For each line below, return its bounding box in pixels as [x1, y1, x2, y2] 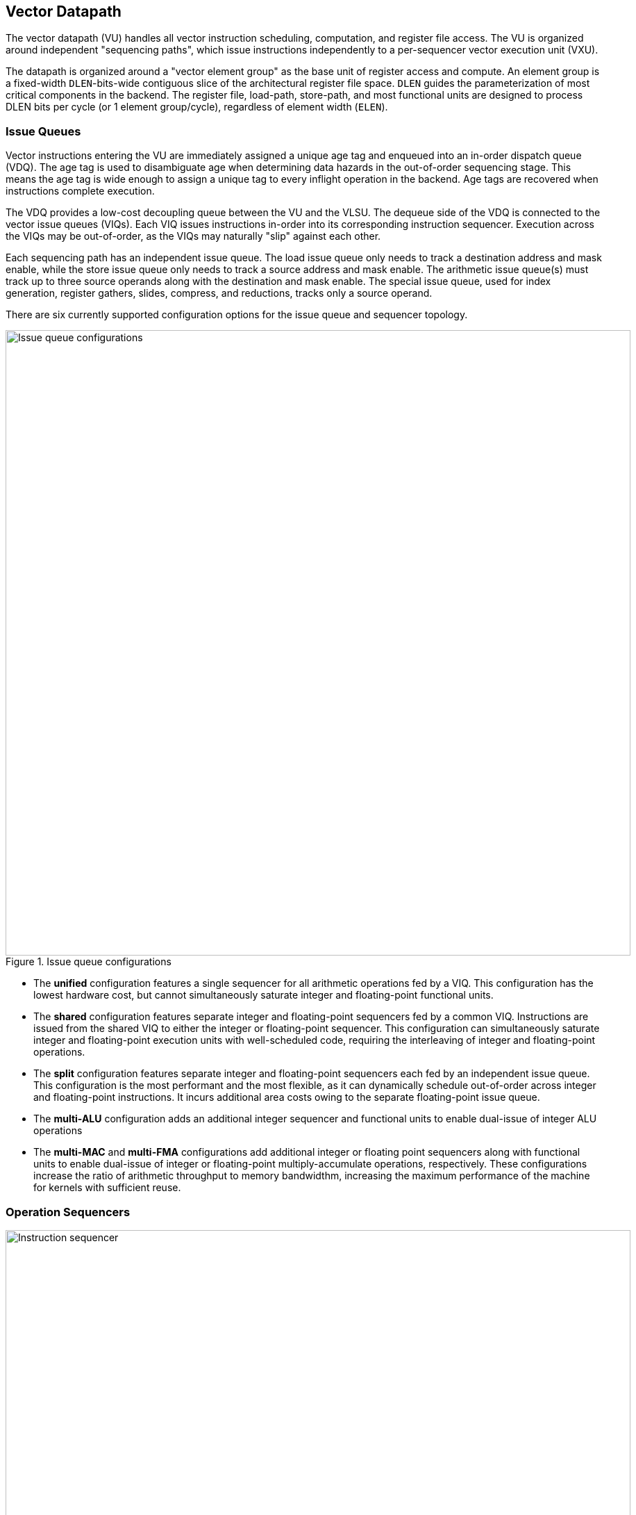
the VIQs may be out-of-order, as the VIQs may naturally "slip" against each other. [6, 230, 381, 243]
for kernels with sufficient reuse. [33, 1181, 181, 1194]
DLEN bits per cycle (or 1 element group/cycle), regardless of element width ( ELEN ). [6, 101, 388, 113]
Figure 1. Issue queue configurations [6, 956, 171, 968]
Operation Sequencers [6, 1204, 131, 1219]
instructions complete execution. [6, 185, 155, 197]
